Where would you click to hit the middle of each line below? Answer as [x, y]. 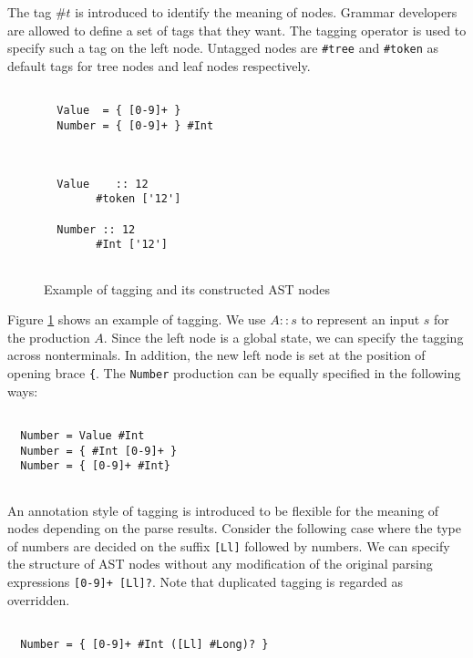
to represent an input [360, 319]
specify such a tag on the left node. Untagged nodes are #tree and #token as [223, 48]
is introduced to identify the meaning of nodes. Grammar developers [266, 12]
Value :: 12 [103, 184]
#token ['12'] [139, 199]
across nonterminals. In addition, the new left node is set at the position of [216, 355]
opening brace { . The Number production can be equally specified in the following [234, 373]
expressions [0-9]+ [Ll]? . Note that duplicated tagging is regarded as [206, 581]
